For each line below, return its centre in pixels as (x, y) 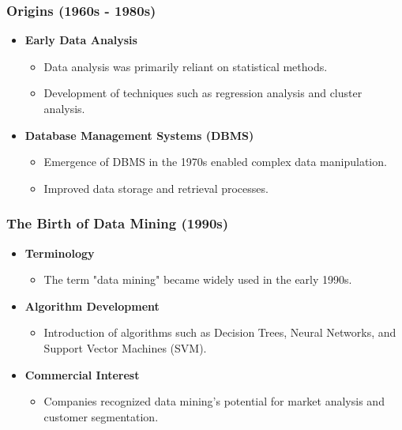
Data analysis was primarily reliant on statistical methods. (186, 66)
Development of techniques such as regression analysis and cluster (203, 93)
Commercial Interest (82, 374)
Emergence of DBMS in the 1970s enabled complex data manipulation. (215, 162)
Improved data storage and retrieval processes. (156, 188)
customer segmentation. (101, 416)
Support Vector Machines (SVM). (125, 347)
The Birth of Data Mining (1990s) (118, 223)
